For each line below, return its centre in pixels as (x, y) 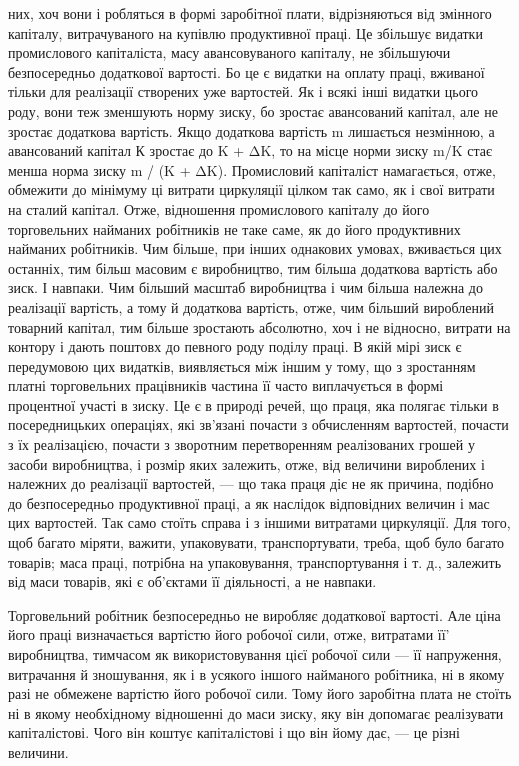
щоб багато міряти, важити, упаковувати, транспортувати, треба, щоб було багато (256, 542)
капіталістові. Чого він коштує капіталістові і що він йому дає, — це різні (234, 732)
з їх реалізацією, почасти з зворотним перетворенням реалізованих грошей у (241, 444)
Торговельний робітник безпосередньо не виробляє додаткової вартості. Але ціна (254, 614)
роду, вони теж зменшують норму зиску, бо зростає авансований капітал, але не (253, 110)
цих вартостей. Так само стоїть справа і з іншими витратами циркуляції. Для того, (259, 522)
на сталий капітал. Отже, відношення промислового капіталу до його (219, 208)
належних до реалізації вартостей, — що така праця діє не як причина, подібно (251, 483)
